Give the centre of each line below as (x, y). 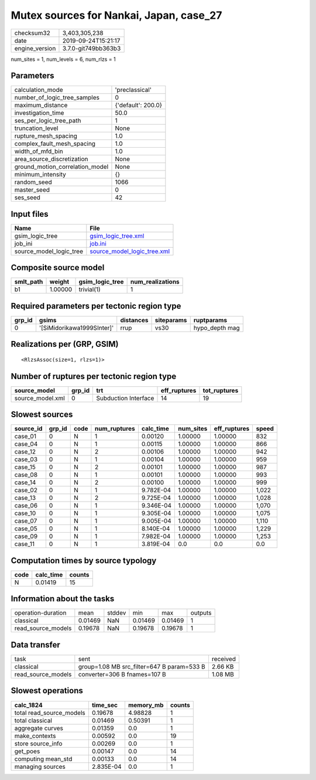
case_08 (26, 475)
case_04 (26, 444)
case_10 (25, 513)
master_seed (32, 190)
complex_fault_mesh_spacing (55, 144)
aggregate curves (39, 728)
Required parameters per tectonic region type (96, 306)
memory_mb (146, 705)
